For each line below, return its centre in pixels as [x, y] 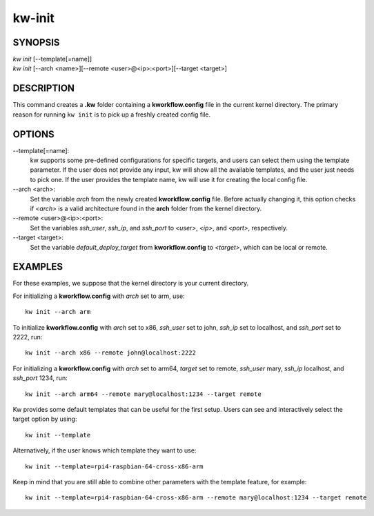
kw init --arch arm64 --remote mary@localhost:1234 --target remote [143, 394]
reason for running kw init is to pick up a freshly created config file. [112, 115]
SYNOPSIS [36, 42]
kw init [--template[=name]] [52, 59]
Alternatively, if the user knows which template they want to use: [105, 450]
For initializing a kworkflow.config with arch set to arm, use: [99, 296]
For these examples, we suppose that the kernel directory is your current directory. [130, 284]
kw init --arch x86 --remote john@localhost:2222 [111, 353]
